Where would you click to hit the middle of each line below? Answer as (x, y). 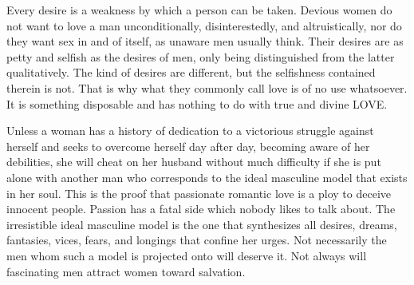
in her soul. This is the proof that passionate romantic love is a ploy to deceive (199, 193)
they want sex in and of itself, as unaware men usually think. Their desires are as (205, 41)
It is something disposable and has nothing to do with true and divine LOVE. (197, 103)
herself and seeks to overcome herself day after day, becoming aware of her (188, 146)
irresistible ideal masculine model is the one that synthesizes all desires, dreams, (202, 224)
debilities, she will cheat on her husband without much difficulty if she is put (194, 162)
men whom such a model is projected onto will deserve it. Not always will (187, 255)
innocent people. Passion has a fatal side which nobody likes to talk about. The (201, 209)
